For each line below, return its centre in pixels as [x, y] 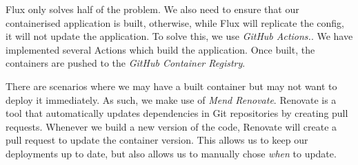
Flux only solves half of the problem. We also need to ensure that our [152, 9]
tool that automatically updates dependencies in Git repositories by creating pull [177, 113]
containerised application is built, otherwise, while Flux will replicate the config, [175, 22]
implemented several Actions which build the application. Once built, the [160, 49]
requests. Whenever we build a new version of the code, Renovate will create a [171, 126]
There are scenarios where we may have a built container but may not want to [171, 86]
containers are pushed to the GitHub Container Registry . [126, 63]
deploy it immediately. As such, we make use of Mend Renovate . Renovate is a [171, 99]
